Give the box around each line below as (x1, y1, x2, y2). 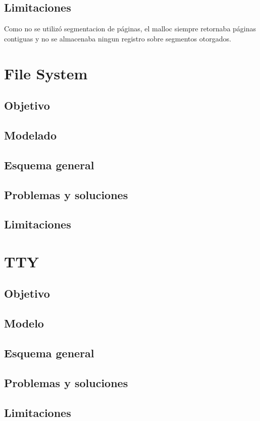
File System (4, 63, 88, 83)
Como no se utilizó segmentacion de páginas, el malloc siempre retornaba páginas (4, 23, 256, 34)
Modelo (4, 315, 44, 331)
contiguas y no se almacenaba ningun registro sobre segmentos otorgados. (4, 33, 231, 43)
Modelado (4, 127, 57, 143)
